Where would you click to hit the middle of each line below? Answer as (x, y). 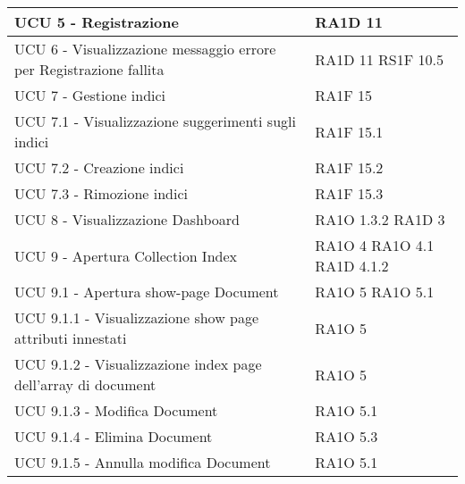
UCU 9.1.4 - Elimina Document (114, 436)
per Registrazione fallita (89, 69)
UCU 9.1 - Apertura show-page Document (147, 292)
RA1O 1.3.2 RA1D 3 (380, 219)
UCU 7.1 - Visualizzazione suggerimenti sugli (155, 121)
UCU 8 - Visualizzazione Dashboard (127, 219)
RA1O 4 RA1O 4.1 (375, 245)
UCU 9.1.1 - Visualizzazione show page (137, 317)
